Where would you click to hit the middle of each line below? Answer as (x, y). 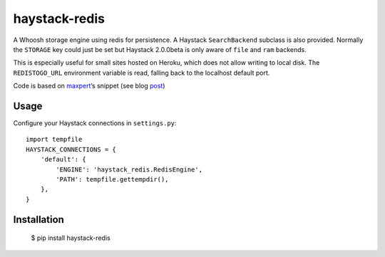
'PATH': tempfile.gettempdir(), (112, 179)
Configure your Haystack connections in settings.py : (95, 123)
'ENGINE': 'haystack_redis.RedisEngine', (129, 169)
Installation (38, 220)
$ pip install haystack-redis (71, 238)
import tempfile (54, 140)
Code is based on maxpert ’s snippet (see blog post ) (89, 86)
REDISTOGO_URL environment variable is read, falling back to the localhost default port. (142, 73)
